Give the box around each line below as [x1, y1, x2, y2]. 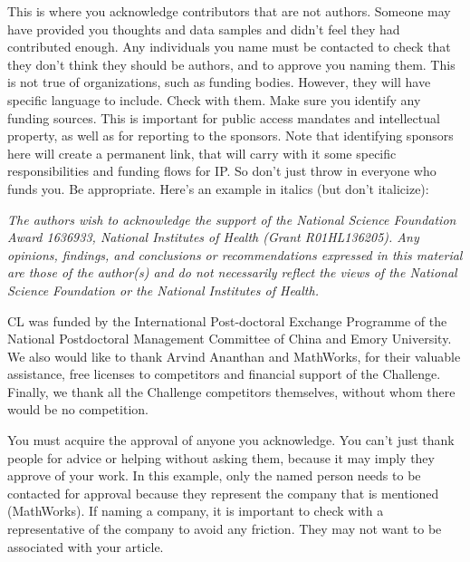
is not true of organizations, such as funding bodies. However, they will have [7, 73, 431, 92]
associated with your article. [7, 537, 164, 556]
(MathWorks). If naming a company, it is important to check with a [7, 501, 384, 520]
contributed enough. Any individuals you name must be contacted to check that [7, 37, 451, 56]
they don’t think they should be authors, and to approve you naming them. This [7, 54, 456, 73]
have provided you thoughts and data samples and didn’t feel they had [7, 19, 400, 38]
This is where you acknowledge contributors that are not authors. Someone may [7, 2, 451, 20]
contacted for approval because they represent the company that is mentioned [7, 483, 439, 502]
